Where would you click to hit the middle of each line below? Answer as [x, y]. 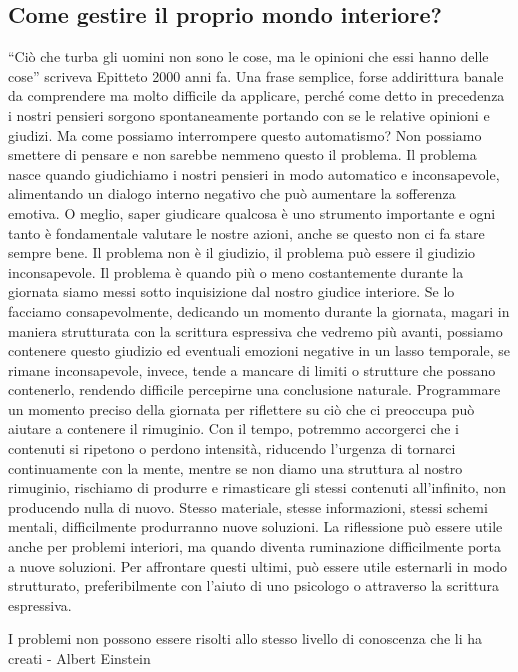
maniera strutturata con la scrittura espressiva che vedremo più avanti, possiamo [255, 330]
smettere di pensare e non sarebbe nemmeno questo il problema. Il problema [242, 154]
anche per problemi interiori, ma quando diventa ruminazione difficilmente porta [254, 546]
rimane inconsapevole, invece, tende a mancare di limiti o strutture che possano [252, 369]
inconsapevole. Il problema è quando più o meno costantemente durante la [236, 271]
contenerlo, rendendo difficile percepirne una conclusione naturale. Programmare [254, 389]
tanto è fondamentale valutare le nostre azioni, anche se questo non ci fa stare [246, 232]
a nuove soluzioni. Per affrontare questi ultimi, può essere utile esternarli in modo [257, 565]
